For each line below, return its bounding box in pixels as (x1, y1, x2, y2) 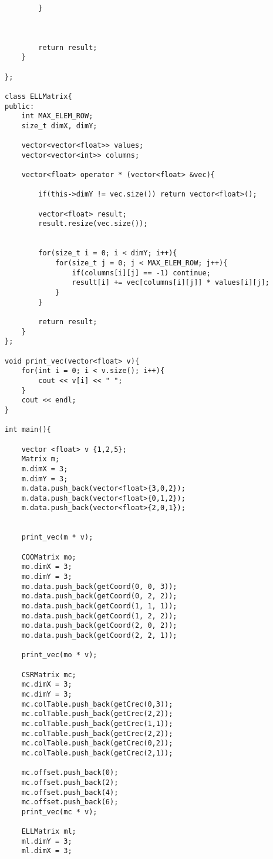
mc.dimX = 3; (21, 680, 72, 689)
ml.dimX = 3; (21, 847, 72, 855)
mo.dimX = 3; (21, 562, 72, 571)
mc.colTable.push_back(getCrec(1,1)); (21, 719, 173, 728)
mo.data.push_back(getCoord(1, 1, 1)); (21, 602, 177, 611)
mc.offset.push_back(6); (21, 798, 119, 807)
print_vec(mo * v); (21, 651, 97, 660)
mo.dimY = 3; (21, 572, 72, 581)
